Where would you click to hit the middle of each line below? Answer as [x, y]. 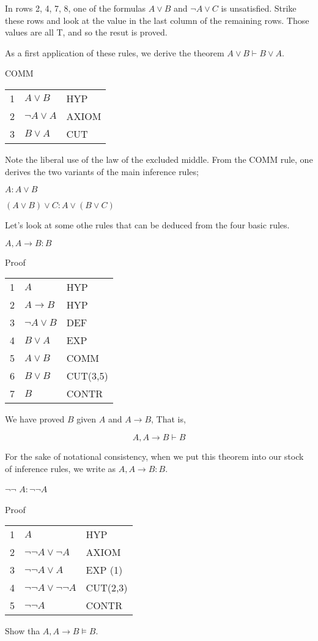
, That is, [168, 419]
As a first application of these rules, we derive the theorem [115, 52]
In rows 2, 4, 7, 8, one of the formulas [76, 8]
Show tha [23, 631]
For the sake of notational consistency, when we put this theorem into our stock [154, 456]
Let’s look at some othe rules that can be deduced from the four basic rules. [147, 225]
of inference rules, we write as [61, 468]
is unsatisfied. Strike [259, 8]
